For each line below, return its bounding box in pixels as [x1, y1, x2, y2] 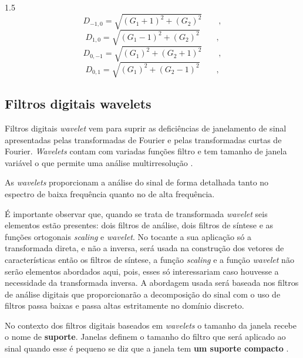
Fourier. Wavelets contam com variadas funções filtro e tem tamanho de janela [5, 145, 287, 157]
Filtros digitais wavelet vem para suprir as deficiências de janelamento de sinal [5, 121, 287, 134]
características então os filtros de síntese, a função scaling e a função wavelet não [5, 253, 294, 265]
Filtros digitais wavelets [5, 94, 151, 113]
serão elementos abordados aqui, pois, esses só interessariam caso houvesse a [5, 265, 279, 277]
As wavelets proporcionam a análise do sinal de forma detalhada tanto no [5, 176, 269, 188]
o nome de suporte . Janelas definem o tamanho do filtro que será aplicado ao [5, 330, 286, 343]
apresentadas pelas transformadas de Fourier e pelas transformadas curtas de [5, 133, 282, 146]
